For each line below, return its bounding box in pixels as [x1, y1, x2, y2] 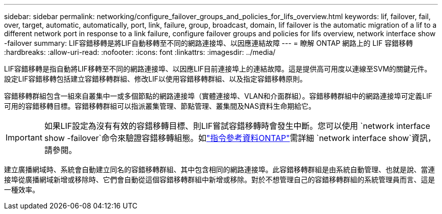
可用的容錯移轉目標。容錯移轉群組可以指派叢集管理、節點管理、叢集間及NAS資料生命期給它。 [4, 102, 316, 110]
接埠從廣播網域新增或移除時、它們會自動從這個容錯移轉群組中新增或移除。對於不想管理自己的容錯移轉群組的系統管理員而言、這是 [4, 175, 435, 184]
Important [6, 132, 42, 142]
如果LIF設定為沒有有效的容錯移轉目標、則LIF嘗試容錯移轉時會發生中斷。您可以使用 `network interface [44, 121, 430, 131]
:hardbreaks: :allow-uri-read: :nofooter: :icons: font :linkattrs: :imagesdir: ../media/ [4, 48, 275, 56]
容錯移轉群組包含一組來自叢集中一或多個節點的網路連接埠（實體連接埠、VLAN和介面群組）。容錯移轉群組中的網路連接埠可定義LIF [4, 92, 432, 100]
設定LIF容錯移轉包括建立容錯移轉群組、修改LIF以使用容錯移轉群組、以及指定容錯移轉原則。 [4, 75, 307, 83]
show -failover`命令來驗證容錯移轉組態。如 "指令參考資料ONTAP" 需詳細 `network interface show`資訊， [44, 133, 436, 143]
